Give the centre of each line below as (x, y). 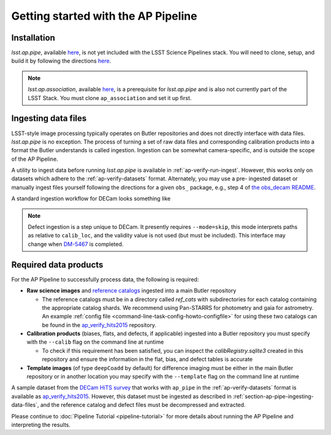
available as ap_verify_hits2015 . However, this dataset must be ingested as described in (122, 396)
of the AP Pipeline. (35, 159)
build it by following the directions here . (61, 61)
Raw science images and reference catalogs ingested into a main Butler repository (131, 291)
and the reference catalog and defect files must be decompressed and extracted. (143, 405)
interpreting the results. (41, 425)
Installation (33, 38)
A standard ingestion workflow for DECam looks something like (91, 199)
